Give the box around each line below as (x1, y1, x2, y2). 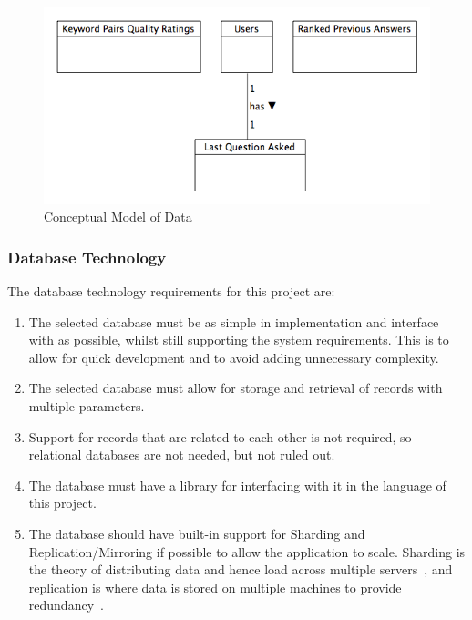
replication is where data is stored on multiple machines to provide (28, 577, 402, 596)
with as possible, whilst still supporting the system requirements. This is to (28, 330, 449, 349)
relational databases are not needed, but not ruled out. (28, 445, 335, 464)
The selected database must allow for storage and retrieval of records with (28, 378, 443, 398)
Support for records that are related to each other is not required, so (28, 427, 412, 446)
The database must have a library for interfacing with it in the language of (28, 475, 446, 494)
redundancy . (28, 595, 104, 615)
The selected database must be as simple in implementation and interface (28, 312, 439, 331)
